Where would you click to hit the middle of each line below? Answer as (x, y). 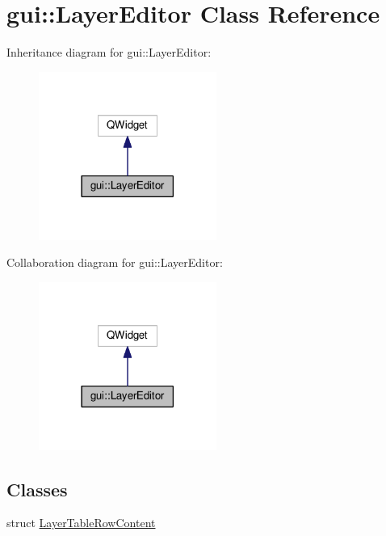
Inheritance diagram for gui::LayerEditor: (109, 52)
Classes (37, 489)
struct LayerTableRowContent (81, 523)
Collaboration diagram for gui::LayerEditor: (115, 262)
